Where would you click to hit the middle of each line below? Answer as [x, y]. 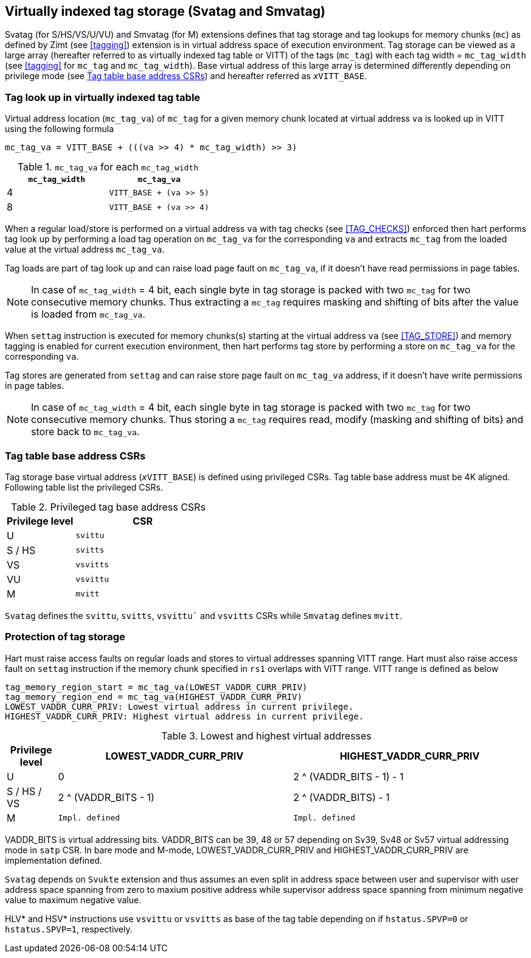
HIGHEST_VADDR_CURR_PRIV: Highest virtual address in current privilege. [185, 716]
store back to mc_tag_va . [85, 432]
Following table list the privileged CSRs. [84, 487]
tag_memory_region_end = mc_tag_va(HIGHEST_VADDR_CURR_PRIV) [154, 697]
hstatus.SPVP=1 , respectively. [69, 929]
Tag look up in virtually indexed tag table [103, 97]
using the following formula [59, 129]
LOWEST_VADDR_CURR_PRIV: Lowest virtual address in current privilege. [179, 706]
